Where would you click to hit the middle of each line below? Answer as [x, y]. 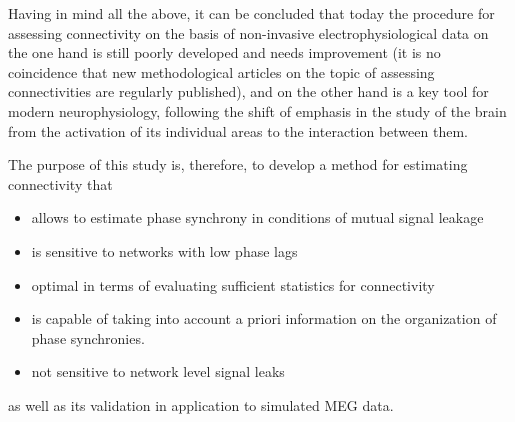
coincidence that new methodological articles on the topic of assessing [221, 71]
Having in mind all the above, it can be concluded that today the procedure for [251, 13]
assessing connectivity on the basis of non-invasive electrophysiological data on [248, 32]
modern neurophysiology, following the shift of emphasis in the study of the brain [257, 110]
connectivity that [60, 183]
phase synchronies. [88, 337]
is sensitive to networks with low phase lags [164, 250]
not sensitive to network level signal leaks [158, 371]
